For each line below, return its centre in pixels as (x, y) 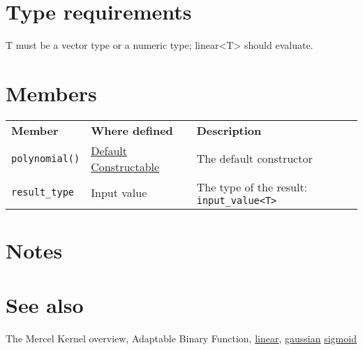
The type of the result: (252, 187)
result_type (43, 192)
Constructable (125, 166)
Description (229, 130)
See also (45, 305)
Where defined (132, 130)
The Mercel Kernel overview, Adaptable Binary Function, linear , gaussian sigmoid (181, 338)
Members (51, 93)
